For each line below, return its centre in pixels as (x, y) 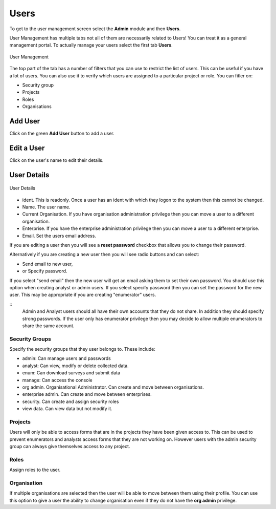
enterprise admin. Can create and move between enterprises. (87, 394)
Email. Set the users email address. (59, 236)
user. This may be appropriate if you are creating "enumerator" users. (83, 295)
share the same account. (48, 326)
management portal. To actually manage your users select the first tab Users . (91, 45)
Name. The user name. (46, 207)
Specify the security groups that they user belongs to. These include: (82, 349)
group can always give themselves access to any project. (70, 447)
